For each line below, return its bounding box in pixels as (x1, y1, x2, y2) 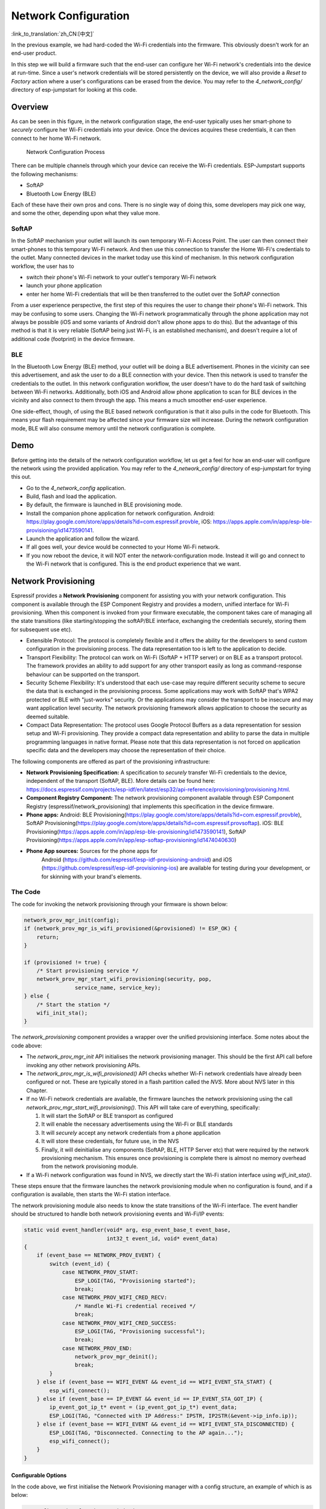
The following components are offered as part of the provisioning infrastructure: (11, 758, 211, 765)
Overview (11, 101, 49, 112)
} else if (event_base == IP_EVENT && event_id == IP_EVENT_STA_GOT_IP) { (36, 1396, 263, 1403)
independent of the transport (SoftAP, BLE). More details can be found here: (26, 777, 216, 785)
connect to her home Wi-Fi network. (11, 135, 102, 142)
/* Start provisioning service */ (36, 968, 139, 974)
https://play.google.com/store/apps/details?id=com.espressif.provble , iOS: (26, 518, 212, 525)
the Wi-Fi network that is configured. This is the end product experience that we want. (26, 560, 241, 567)
